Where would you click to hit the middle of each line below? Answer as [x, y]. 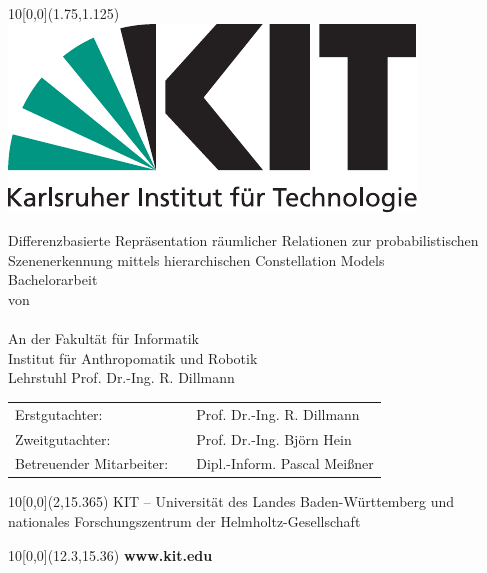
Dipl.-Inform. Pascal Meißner [285, 463]
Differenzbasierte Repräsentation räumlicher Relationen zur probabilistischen [243, 240]
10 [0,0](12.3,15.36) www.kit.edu [110, 554]
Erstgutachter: [59, 413]
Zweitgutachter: [63, 438]
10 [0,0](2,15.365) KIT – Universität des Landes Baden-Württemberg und [231, 501]
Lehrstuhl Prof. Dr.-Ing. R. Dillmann [121, 377]
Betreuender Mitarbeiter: [92, 463]
